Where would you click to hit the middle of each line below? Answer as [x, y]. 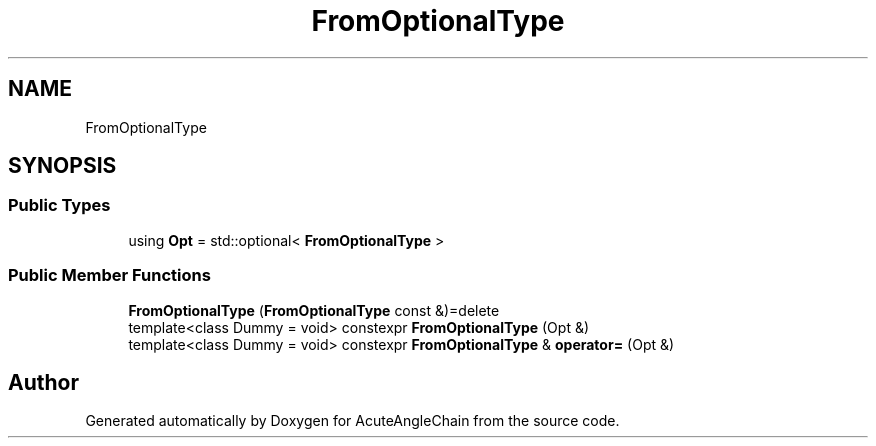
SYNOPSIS [62, 166]
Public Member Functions [109, 275]
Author [43, 382]
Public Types [59, 205]
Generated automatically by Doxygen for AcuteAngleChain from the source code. [352, 421]
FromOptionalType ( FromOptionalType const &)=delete [314, 310]
